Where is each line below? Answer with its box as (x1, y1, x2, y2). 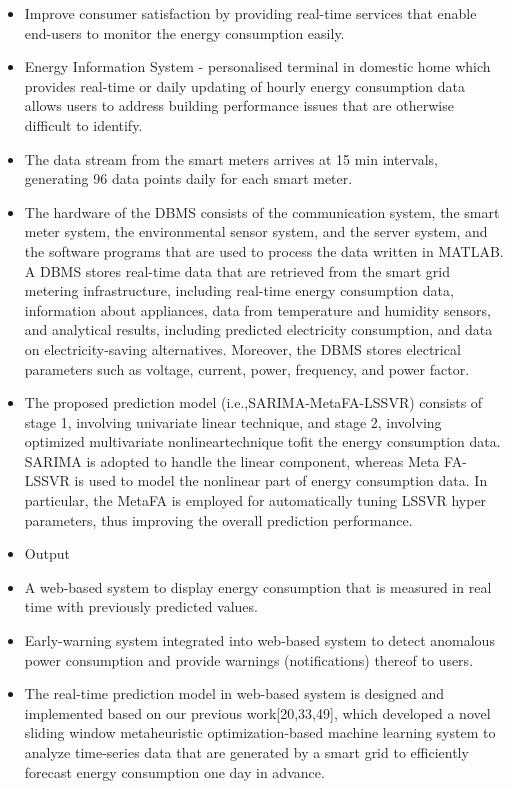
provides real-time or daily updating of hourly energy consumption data (24, 75, 466, 96)
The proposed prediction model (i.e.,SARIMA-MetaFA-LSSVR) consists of (24, 392, 483, 413)
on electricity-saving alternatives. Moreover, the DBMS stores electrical (24, 338, 461, 359)
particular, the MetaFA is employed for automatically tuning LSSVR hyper (24, 490, 487, 511)
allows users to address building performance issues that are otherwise (24, 95, 454, 116)
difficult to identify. (24, 114, 143, 135)
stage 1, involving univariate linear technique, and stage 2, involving (24, 411, 442, 432)
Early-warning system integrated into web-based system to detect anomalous (24, 630, 495, 651)
